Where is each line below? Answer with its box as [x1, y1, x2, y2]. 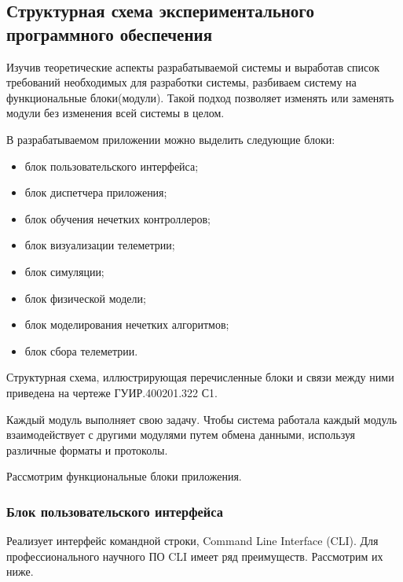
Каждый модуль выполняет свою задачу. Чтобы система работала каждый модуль [6, 411, 398, 427]
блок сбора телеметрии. [24, 342, 138, 359]
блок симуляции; [24, 263, 104, 279]
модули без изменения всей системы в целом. [6, 105, 225, 121]
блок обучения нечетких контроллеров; [24, 210, 211, 227]
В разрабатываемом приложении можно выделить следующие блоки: [6, 131, 335, 147]
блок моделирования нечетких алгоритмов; [24, 316, 229, 333]
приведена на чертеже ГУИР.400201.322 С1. [6, 384, 218, 400]
